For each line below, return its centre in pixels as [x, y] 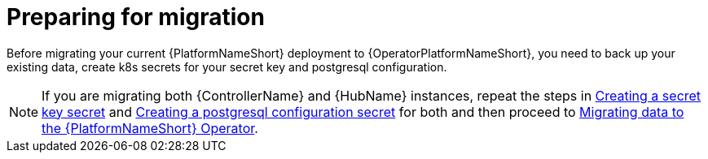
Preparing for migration [136, 17]
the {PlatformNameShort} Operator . [150, 128]
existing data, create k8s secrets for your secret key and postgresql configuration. [227, 67]
